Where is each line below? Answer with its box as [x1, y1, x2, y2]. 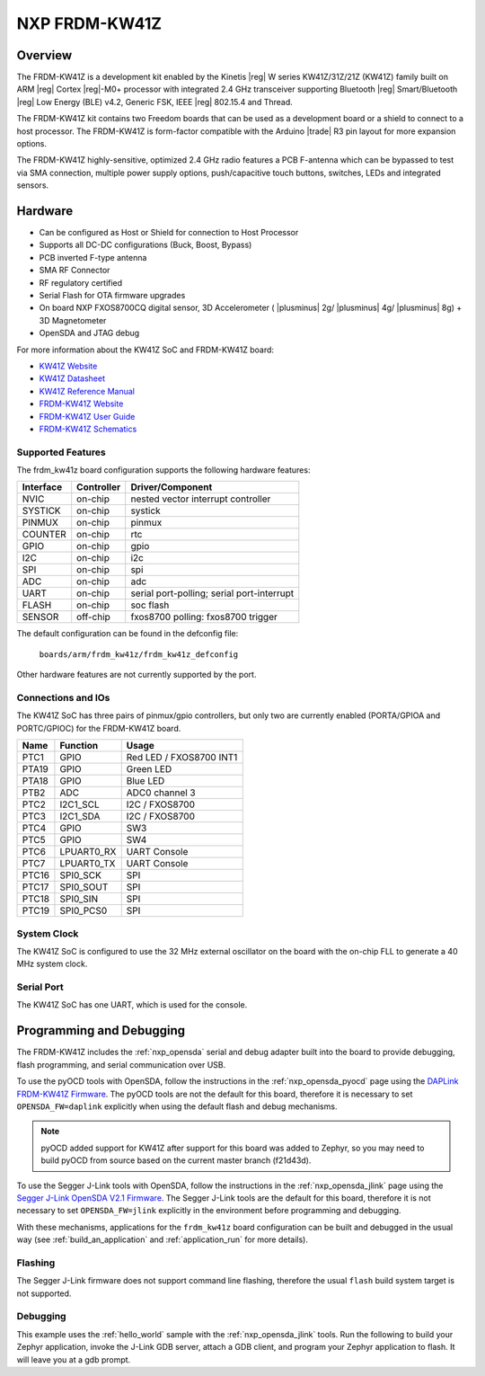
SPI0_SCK [59, 869, 102, 882]
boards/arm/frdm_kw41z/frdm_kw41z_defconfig [39, 649, 239, 660]
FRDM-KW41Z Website [39, 398, 124, 409]
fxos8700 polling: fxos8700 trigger [130, 611, 278, 624]
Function [59, 740, 99, 752]
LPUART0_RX [59, 846, 117, 858]
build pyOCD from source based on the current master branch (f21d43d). [40, 1155, 312, 1166]
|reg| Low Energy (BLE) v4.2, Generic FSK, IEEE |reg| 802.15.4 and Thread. [16, 96, 294, 107]
